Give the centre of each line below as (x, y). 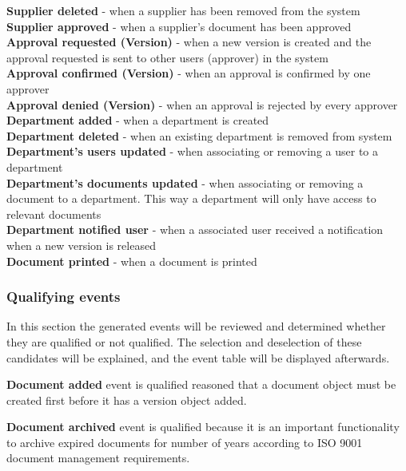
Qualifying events (64, 297)
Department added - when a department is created (138, 120)
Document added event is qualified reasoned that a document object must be (201, 384)
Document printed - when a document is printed (132, 261)
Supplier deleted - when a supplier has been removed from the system (183, 10)
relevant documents (54, 214)
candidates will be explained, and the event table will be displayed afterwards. (198, 357)
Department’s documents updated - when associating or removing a (185, 182)
